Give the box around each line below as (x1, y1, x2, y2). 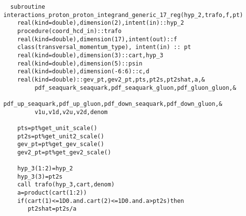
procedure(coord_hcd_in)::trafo (17, 27, 122, 34)
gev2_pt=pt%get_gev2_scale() (17, 149, 111, 156)
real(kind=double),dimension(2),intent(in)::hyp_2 (17, 19, 184, 27)
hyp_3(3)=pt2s (17, 173, 63, 180)
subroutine (10, 3, 45, 10)
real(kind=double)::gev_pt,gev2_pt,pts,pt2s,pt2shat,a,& (17, 76, 205, 83)
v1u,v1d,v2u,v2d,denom (34, 108, 108, 116)
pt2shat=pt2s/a (28, 205, 77, 213)
